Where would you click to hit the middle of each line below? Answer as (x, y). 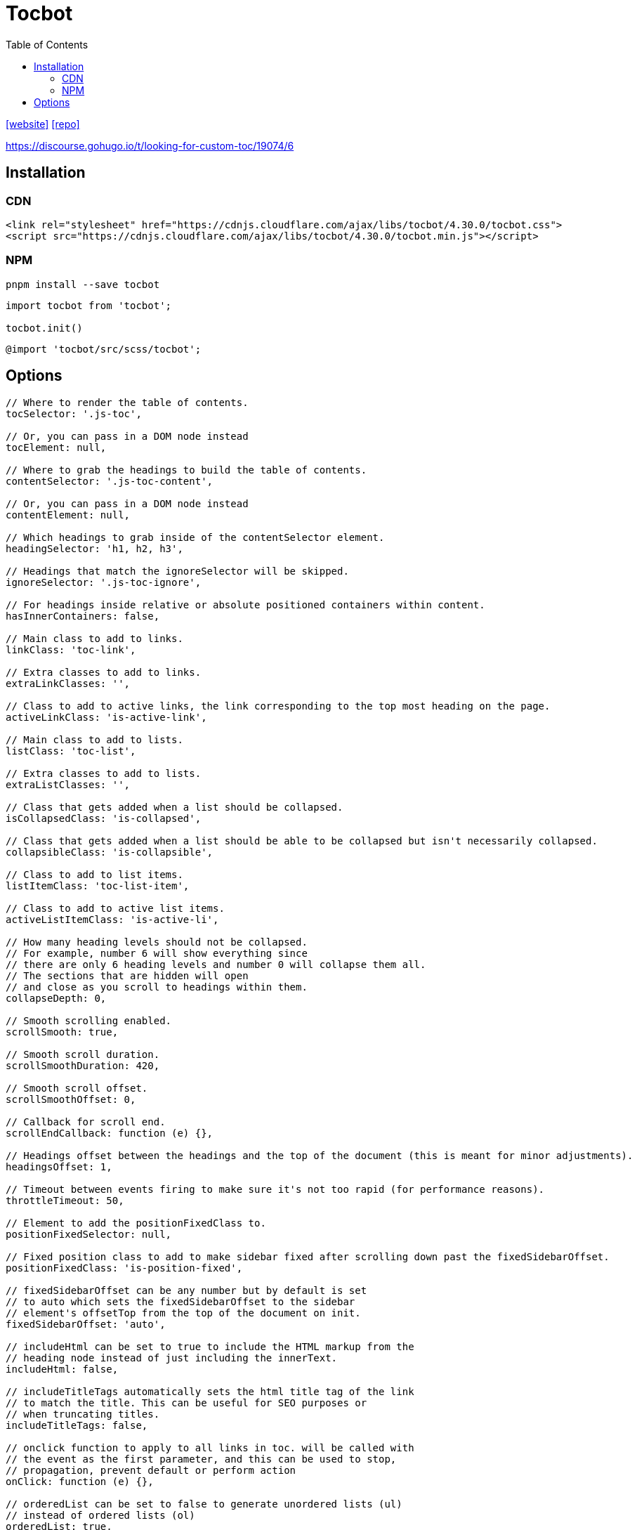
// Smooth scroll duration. (83, 1054)
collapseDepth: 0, (56, 998)
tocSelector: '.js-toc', (74, 413)
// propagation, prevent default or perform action (151, 1470)
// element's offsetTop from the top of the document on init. (183, 1313)
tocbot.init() (44, 328)
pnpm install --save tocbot (83, 284)
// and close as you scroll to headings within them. (157, 987)
